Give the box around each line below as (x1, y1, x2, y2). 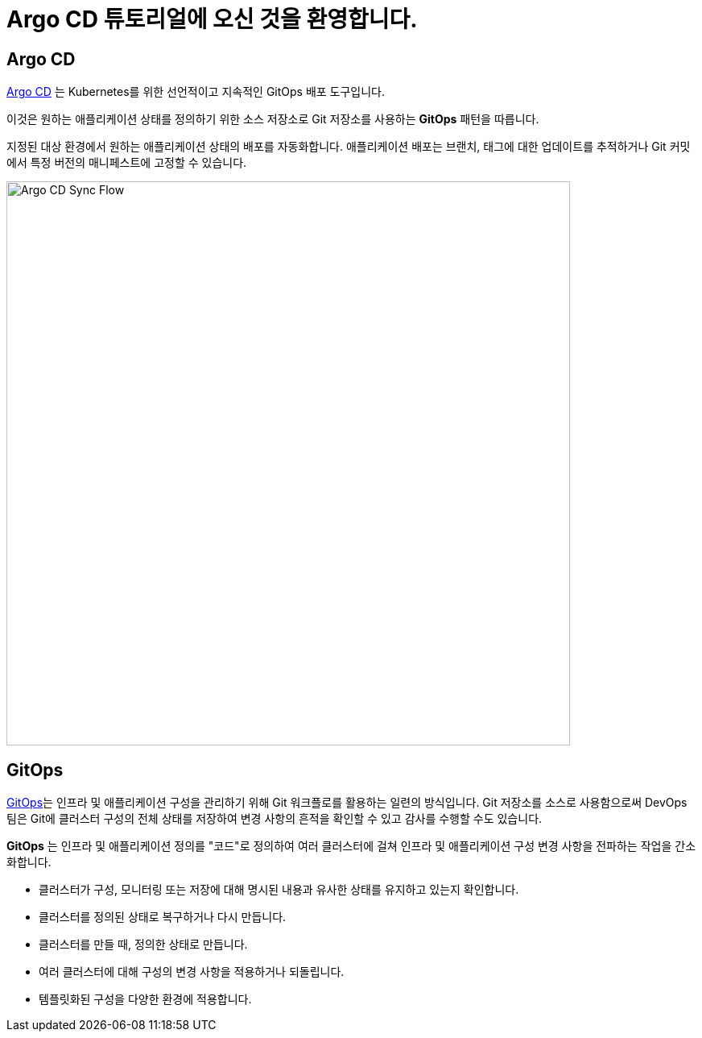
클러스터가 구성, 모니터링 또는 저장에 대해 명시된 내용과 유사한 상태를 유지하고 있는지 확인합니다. (39, 882, 519, 897)
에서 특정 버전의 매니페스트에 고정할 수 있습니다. (6, 156, 247, 170)
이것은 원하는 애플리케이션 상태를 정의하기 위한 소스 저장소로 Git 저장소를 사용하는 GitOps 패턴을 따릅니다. (6, 112, 539, 127)
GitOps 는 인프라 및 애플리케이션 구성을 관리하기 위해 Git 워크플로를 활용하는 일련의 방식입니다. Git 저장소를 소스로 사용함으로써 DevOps (6, 795, 688, 810)
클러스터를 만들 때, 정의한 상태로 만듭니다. (39, 937, 248, 952)
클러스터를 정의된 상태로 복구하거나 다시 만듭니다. (39, 910, 287, 924)
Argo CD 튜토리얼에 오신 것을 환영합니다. (6, 6, 418, 33)
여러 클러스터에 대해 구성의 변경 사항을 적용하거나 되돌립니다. (39, 965, 345, 979)
